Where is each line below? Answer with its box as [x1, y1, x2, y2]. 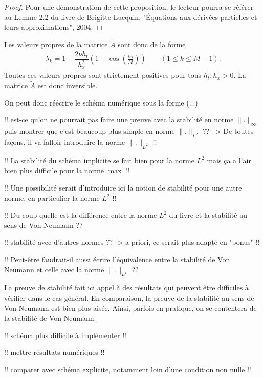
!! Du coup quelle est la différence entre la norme [4, 209, 157, 220]
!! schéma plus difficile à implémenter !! [4, 329, 126, 340]
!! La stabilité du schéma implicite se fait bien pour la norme [4, 155, 194, 165]
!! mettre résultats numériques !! [4, 347, 105, 358]
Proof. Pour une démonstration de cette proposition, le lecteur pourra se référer [4, 2, 254, 12]
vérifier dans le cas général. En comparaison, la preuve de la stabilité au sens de [4, 292, 254, 303]
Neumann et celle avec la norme [4, 264, 104, 275]
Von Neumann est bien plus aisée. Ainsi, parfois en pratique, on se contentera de [4, 302, 257, 313]
